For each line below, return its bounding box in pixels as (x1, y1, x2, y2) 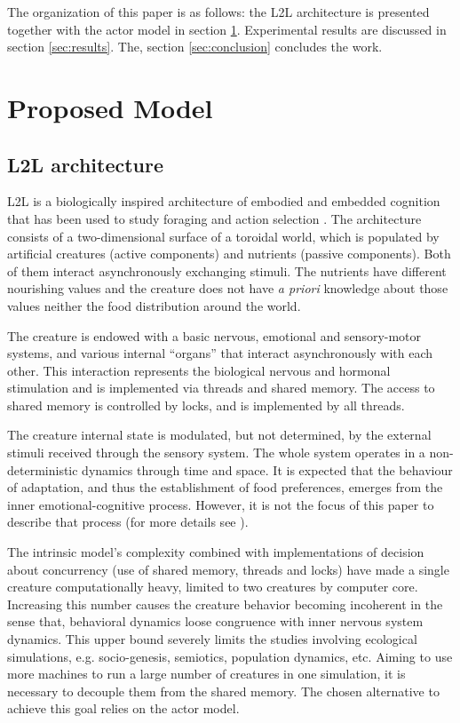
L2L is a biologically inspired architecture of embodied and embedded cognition (7, 192, 440, 211)
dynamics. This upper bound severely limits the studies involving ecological (7, 630, 417, 648)
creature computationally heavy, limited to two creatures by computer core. (7, 577, 418, 596)
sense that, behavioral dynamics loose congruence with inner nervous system (7, 612, 424, 631)
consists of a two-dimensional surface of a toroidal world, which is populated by (7, 226, 440, 245)
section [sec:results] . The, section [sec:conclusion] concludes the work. (7, 37, 383, 56)
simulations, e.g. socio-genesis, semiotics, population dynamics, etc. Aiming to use (7, 647, 453, 665)
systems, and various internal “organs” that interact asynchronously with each (7, 344, 433, 362)
